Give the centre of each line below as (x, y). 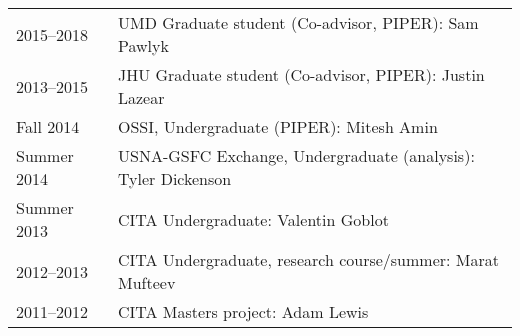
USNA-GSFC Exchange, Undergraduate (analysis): (296, 155)
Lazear (141, 97)
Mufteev (146, 282)
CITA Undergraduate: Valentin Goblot (253, 219)
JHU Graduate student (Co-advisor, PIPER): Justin (301, 74)
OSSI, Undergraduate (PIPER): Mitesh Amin (277, 126)
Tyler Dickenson (174, 178)
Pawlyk (143, 45)
